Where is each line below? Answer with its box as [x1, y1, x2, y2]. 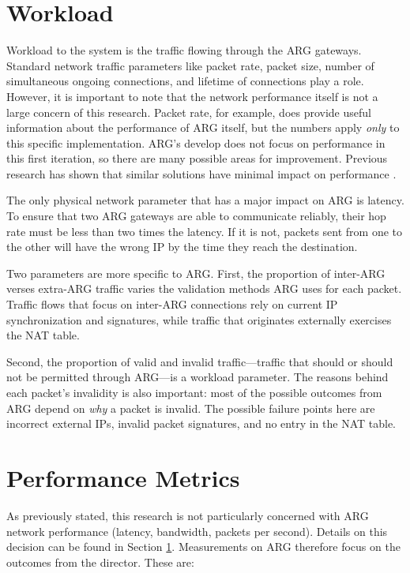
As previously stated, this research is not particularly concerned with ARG [6, 507, 369, 523]
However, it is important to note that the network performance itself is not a [6, 88, 378, 104]
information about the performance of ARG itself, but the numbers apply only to [6, 119, 400, 136]
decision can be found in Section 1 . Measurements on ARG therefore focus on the [6, 538, 401, 555]
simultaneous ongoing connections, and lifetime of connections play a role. [6, 73, 364, 89]
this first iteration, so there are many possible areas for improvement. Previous [6, 150, 388, 167]
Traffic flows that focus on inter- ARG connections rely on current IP [6, 296, 338, 313]
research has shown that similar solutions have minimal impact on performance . [6, 165, 397, 182]
